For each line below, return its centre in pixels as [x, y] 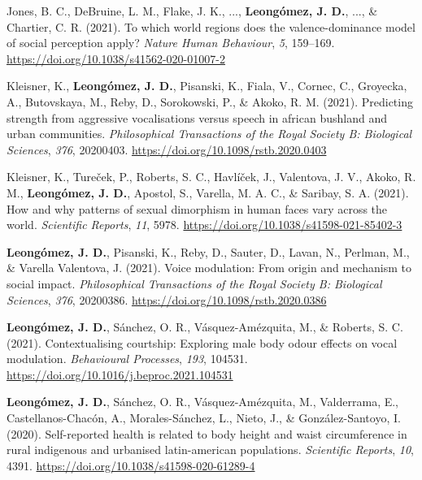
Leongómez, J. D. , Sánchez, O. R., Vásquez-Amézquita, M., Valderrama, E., [203, 402]
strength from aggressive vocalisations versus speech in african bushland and [197, 117]
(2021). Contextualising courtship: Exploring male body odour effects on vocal [202, 342]
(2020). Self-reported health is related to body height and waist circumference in [207, 433]
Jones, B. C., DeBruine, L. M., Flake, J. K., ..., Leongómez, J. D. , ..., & [192, 11]
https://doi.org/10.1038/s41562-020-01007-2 [116, 58]
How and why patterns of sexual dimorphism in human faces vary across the [197, 208]
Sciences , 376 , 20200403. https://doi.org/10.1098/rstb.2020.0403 [167, 149]
